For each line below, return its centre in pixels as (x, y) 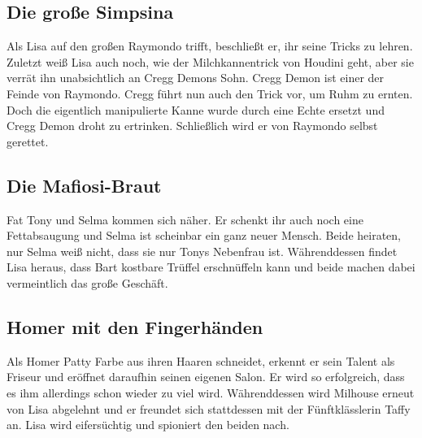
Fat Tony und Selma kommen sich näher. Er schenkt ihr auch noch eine (185, 219)
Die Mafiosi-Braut (84, 185)
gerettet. (28, 141)
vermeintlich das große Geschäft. (87, 282)
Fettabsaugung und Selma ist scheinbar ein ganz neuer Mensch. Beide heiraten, (204, 235)
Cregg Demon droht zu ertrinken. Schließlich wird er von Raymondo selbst (192, 126)
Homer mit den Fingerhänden (135, 326)
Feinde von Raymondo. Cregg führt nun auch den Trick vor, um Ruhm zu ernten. (210, 93)
